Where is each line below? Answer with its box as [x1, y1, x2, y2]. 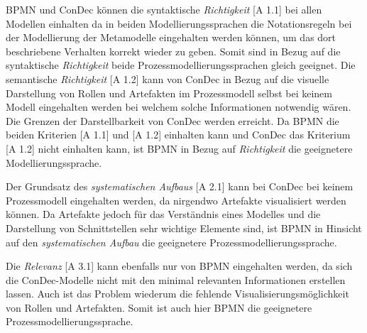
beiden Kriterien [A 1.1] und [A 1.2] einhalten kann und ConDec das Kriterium [6, 127, 351, 142]
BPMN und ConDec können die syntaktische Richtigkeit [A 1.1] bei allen [6, 2, 322, 16]
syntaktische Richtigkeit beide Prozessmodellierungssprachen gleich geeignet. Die [6, 58, 356, 72]
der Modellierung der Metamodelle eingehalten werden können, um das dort [6, 30, 336, 45]
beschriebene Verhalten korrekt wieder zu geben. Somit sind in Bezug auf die [6, 43, 341, 58]
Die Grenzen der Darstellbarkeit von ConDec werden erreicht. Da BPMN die [6, 113, 339, 128]
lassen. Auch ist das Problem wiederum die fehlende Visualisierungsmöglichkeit [6, 286, 349, 301]
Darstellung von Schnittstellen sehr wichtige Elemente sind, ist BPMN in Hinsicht [6, 220, 362, 235]
